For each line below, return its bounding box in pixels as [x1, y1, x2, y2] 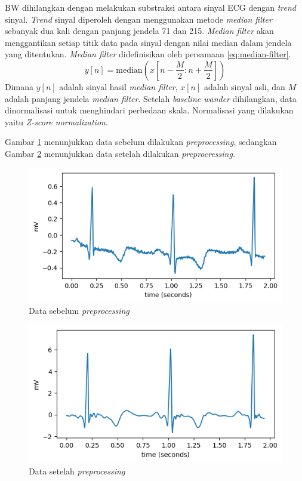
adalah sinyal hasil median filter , [59, 80, 178, 92]
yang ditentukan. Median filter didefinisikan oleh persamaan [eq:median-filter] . [5, 48, 291, 60]
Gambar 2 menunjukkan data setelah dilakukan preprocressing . [5, 147, 235, 159]
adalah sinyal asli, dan [204, 80, 285, 92]
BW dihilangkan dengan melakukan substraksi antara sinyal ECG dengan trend [5, 1, 297, 13]
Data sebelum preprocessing [29, 304, 130, 317]
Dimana [5, 80, 34, 92]
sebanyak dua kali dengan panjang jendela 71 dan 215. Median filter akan [5, 24, 274, 37]
